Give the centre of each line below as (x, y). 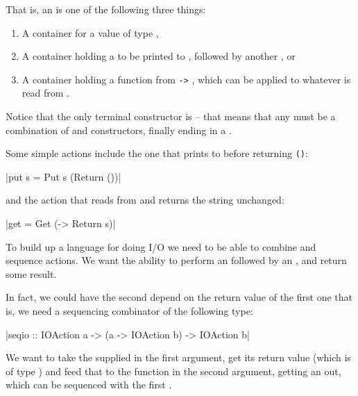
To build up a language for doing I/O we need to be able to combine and (161, 246)
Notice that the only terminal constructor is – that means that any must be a (171, 116)
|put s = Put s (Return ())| (63, 176)
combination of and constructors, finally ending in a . (119, 130)
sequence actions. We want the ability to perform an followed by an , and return (176, 260)
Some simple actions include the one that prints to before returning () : (157, 153)
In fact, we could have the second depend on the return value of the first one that (179, 297)
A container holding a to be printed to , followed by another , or (159, 56)
